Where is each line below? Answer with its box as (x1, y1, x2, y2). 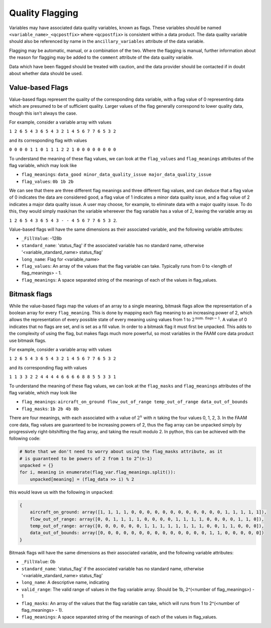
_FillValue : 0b (21, 559, 56, 565)
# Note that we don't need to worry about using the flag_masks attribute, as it (19, 449, 223, 455)
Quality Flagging (9, 7, 78, 18)
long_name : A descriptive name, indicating (21, 580, 110, 586)
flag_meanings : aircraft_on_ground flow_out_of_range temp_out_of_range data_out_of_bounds (21, 399, 248, 405)
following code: (9, 435, 40, 442)
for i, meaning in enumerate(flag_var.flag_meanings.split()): (19, 469, 176, 475)
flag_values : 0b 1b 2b (21, 178, 74, 184)
